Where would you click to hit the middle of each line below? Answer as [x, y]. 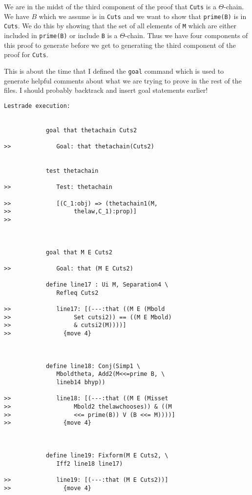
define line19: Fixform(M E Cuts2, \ [107, 455]
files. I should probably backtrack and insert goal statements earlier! [106, 90]
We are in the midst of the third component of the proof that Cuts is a [110, 6]
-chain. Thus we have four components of [186, 35]
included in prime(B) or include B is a [61, 35]
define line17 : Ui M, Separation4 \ [107, 285]
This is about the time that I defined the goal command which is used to [114, 71]
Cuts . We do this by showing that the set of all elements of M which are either [120, 26]
